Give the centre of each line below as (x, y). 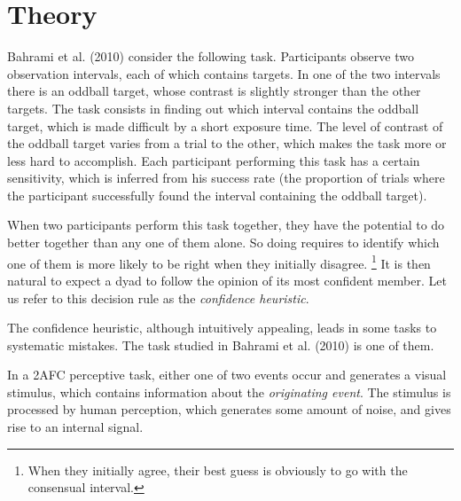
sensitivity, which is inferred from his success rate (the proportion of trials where (226, 178)
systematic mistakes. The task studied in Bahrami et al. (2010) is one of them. (221, 344)
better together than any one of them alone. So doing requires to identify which (223, 243)
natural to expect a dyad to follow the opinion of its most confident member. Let (227, 280)
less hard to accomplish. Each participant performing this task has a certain (214, 160)
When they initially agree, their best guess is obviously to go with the (218, 470)
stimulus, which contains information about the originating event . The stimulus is (229, 391)
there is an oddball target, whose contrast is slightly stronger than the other (214, 91)
